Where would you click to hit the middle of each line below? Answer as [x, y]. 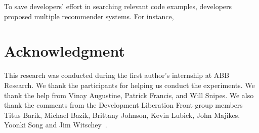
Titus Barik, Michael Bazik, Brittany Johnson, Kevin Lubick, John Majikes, [122, 115]
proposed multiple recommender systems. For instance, [89, 16]
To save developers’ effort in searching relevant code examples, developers [118, 6]
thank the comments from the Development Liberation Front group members [123, 105]
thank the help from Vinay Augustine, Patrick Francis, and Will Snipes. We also [129, 95]
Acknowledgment [64, 51]
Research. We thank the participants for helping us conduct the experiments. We [129, 85]
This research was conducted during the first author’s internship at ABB [117, 75]
